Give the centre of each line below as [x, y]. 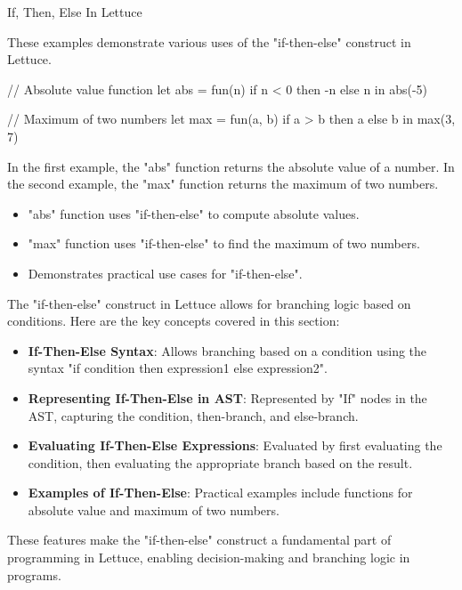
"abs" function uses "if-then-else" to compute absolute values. [194, 213]
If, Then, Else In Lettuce [75, 12]
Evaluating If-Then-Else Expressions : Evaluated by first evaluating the [235, 445]
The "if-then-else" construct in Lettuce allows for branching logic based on [209, 303]
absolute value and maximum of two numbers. [154, 509]
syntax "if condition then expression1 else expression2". [178, 368]
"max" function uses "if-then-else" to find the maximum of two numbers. [224, 243]
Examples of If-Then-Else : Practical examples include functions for [220, 493]
